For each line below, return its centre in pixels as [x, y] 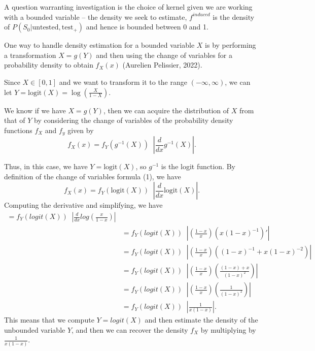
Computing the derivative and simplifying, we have [83, 205]
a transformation [30, 55]
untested [45, 28]
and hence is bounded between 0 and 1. [147, 27]
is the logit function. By [198, 166]
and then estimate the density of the [201, 320]
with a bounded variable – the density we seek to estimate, [96, 17]
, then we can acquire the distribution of [166, 110]
